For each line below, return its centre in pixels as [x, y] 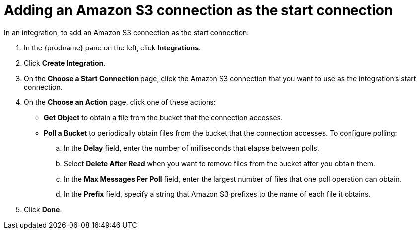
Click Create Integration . [65, 63]
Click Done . [43, 209]
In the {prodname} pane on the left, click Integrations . [112, 47]
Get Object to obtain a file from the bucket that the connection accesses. [163, 117]
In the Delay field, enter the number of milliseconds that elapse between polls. [191, 148]
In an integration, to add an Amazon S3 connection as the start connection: [127, 32]
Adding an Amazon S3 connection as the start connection [199, 10]
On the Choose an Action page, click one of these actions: [120, 102]
